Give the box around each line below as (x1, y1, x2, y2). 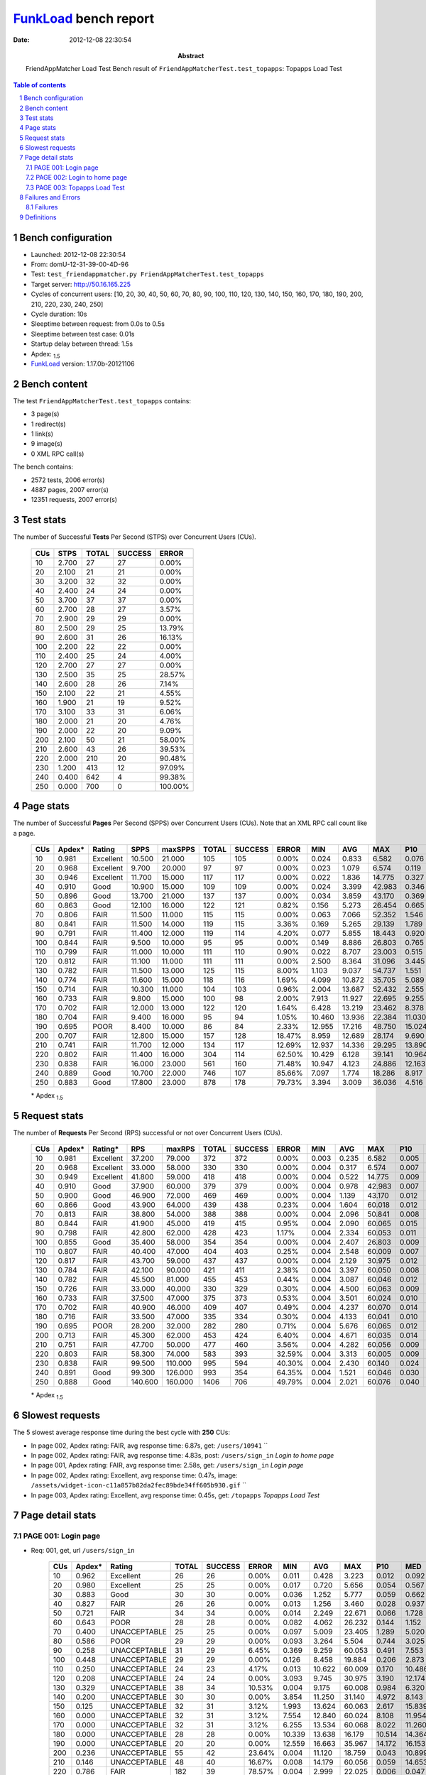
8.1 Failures (26, 203, 58, 212)
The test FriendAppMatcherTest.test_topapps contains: (13, 396, 192, 405)
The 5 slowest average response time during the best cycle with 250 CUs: (13, 1428, 231, 1437)
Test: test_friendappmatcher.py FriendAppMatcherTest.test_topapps (31, 270, 264, 278)
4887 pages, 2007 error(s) (31, 486, 109, 494)
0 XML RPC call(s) (31, 449, 84, 458)
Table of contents (13, 80, 67, 89)
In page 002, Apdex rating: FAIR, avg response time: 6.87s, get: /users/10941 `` (31, 1441, 268, 1450)
